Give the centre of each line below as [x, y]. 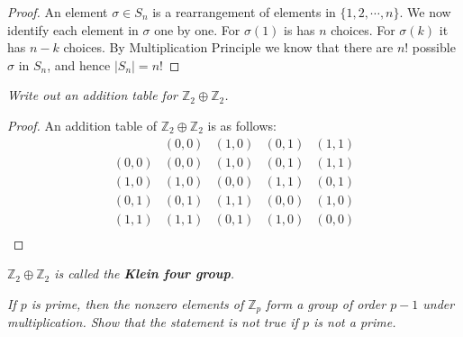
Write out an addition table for [92, 95]
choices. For [363, 29]
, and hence [79, 64]
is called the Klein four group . [145, 273]
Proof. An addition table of [82, 125]
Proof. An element [58, 12]
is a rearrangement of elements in [244, 12]
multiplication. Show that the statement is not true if [153, 322]
